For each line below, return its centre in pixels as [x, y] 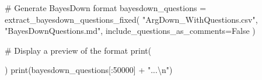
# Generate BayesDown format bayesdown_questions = [106, 8]
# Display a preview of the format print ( [78, 50]
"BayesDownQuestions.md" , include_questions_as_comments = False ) [130, 31]
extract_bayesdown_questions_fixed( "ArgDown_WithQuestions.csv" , [131, 19]
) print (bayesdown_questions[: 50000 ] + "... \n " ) [89, 70]
